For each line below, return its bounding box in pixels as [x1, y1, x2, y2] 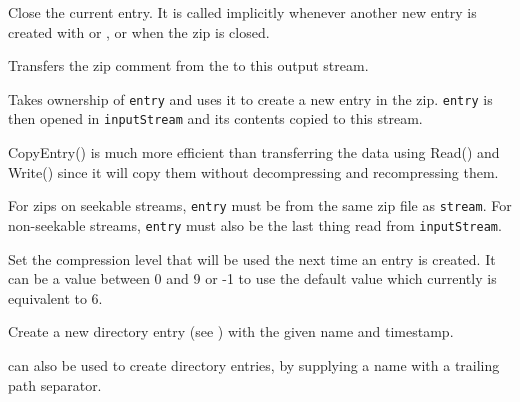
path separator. [8, 374, 102, 395]
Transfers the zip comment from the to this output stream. [8, 55, 369, 76]
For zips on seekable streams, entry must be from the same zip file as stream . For [8, 195, 512, 216]
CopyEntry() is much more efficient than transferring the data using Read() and [8, 142, 500, 163]
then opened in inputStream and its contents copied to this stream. [8, 108, 423, 129]
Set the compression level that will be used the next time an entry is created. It [8, 248, 496, 269]
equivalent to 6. [8, 287, 103, 308]
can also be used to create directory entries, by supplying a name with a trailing [8, 354, 500, 375]
